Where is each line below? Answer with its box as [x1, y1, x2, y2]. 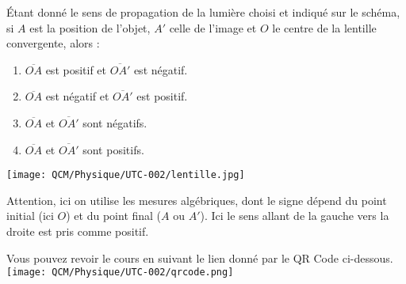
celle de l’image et [169, 19, 257, 36]
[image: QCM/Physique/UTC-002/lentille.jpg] [6, 169, 245, 181]
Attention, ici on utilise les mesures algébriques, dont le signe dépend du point [6, 191, 387, 208]
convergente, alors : [6, 35, 100, 51]
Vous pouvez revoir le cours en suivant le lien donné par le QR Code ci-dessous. [6, 249, 393, 266]
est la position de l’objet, [29, 19, 151, 36]
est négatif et [45, 88, 109, 104]
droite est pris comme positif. [6, 223, 149, 239]
